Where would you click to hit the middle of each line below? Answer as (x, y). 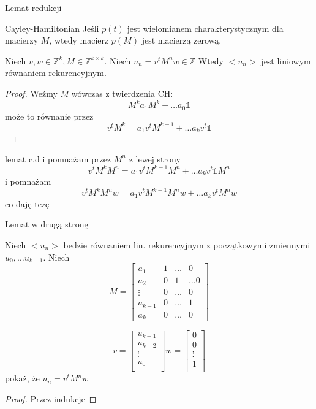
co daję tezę (27, 203)
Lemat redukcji (33, 7)
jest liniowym (286, 60)
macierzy (22, 40)
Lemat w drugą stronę (47, 224)
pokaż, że (22, 378)
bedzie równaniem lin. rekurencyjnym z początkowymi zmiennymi (187, 244)
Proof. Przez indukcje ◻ (51, 398)
